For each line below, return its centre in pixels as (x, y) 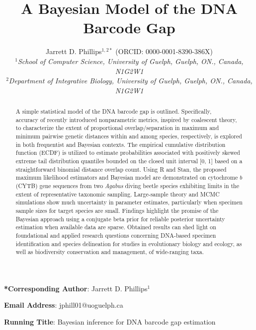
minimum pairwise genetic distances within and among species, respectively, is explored (129, 136)
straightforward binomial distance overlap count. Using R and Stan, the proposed (121, 169)
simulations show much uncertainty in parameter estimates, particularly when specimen (129, 202)
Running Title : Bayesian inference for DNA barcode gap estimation (110, 322)
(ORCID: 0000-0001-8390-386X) (164, 51)
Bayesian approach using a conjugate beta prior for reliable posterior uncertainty (120, 219)
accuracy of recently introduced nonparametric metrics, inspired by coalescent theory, (126, 119)
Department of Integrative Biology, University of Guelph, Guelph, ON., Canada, (130, 81)
